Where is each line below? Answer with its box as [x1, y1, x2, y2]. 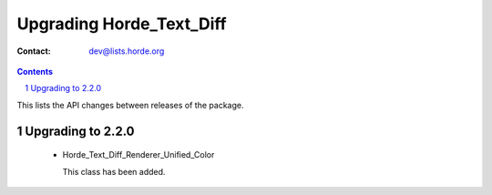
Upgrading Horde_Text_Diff [16, 14, 227, 34]
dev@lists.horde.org [88, 46, 165, 56]
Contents [16, 66, 54, 77]
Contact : [16, 46, 52, 56]
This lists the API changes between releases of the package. [16, 99, 244, 110]
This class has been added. [62, 166, 166, 177]
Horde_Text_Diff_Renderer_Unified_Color [62, 149, 215, 160]
